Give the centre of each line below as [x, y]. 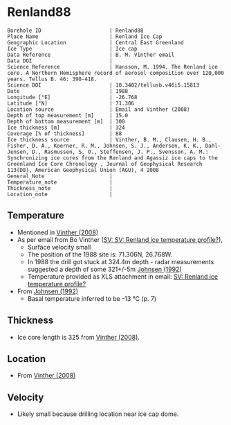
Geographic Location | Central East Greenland [96, 42]
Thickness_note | [60, 188]
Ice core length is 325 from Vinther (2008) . [78, 337]
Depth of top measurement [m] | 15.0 [68, 115]
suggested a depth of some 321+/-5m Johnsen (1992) [104, 269]
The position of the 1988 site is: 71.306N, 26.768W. [100, 254]
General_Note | [60, 176]
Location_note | [60, 194]
